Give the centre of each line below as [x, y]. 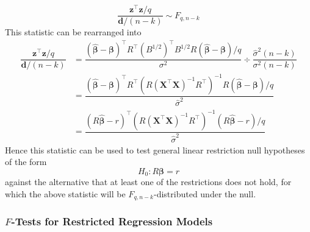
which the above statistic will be [65, 193]
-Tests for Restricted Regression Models [112, 221]
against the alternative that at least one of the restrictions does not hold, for [148, 182]
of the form [26, 162]
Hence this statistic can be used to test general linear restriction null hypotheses [155, 149]
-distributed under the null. [205, 193]
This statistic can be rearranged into [73, 32]
